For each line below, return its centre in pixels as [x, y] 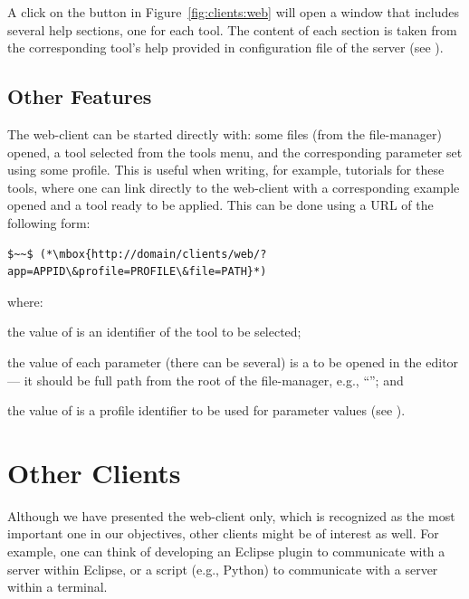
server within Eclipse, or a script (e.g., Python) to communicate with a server [223, 569]
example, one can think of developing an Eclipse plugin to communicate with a [226, 551]
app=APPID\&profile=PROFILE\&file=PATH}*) [137, 272]
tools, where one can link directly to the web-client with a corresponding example [234, 187]
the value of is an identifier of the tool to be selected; [154, 332]
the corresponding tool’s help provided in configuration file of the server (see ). [225, 48]
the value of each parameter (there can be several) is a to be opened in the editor [233, 361]
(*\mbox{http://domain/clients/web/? [153, 254]
